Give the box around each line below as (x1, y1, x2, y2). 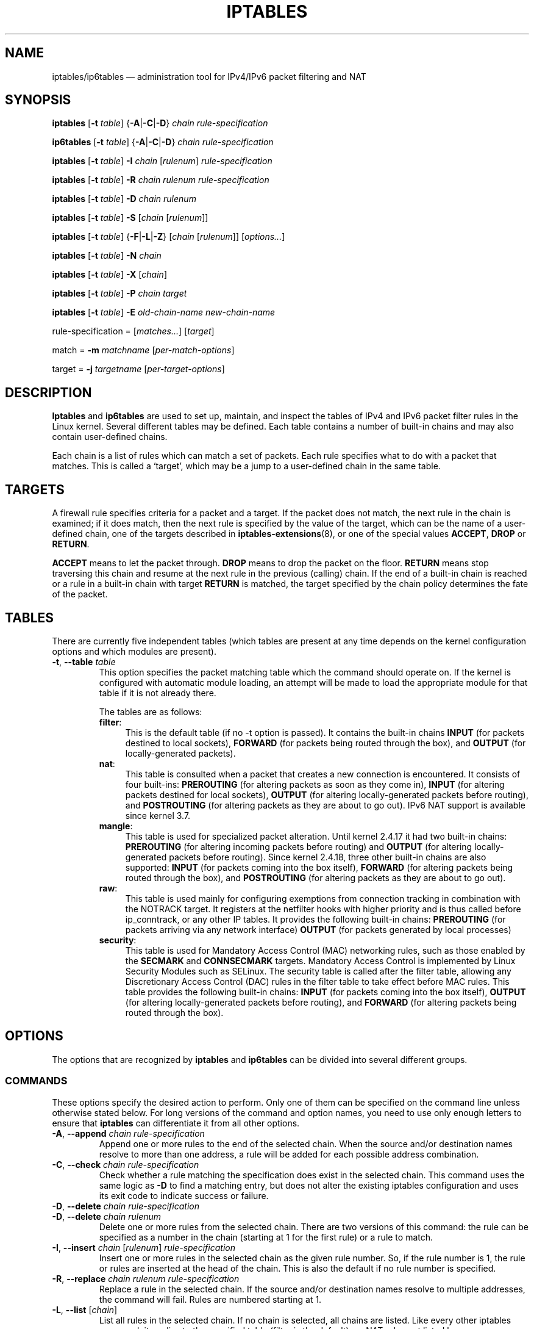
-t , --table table (52, 656, 116, 667)
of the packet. (52, 589, 108, 600)
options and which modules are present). (52, 646, 217, 657)
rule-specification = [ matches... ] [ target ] (52, 326, 215, 337)
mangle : (99, 820, 133, 831)
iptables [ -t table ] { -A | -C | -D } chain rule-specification (52, 118, 268, 129)
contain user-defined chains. (52, 431, 168, 442)
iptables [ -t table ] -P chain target (52, 288, 187, 299)
